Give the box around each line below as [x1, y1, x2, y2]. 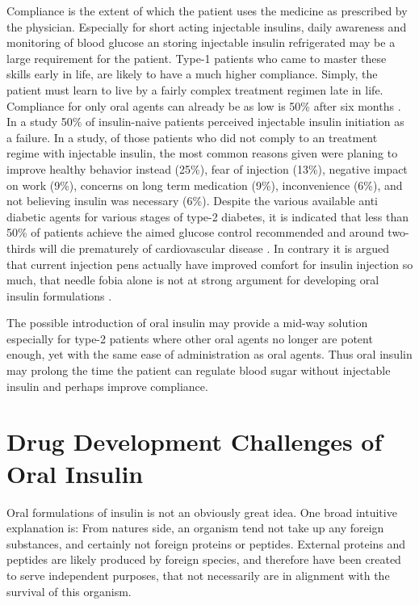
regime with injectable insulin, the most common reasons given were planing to [6, 145, 398, 162]
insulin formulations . [6, 287, 112, 304]
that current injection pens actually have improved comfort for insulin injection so [6, 255, 413, 272]
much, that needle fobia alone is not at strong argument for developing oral [6, 271, 379, 288]
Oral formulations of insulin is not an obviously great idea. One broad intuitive [6, 503, 397, 520]
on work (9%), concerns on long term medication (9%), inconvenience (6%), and [6, 176, 403, 193]
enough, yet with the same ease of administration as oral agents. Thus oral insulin [6, 346, 413, 363]
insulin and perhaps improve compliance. [6, 377, 208, 394]
